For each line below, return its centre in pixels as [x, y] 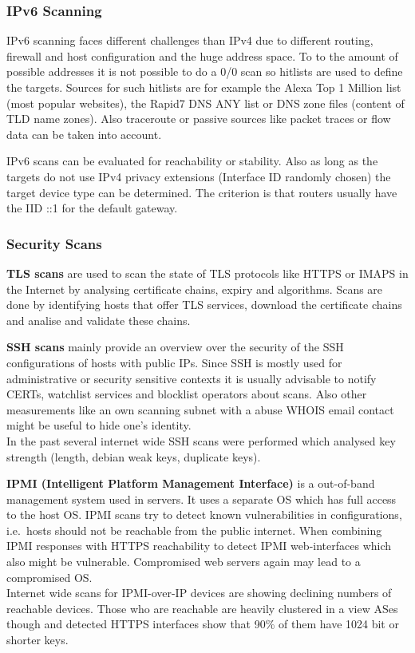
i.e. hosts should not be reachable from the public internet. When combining [194, 530]
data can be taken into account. [84, 134]
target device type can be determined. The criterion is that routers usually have [202, 192]
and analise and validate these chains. [99, 320]
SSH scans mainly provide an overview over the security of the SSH [175, 347]
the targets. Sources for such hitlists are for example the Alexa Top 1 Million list [204, 87]
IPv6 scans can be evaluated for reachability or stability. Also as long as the [192, 161]
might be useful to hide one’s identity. [99, 425]
